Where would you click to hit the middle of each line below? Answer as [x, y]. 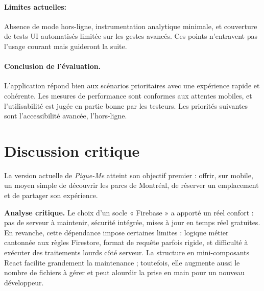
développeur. [24, 282]
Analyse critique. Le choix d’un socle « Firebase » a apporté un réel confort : [129, 212]
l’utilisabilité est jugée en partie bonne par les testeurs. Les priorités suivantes [126, 105]
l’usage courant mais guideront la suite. [66, 46]
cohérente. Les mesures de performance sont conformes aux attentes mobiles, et [128, 95]
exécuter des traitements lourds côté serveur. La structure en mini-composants [127, 252]
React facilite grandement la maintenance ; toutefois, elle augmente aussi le [122, 262]
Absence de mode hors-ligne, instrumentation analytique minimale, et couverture [131, 26]
